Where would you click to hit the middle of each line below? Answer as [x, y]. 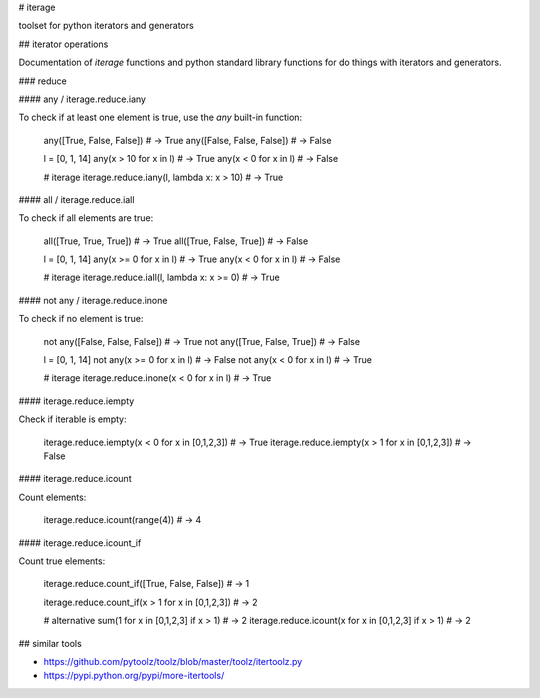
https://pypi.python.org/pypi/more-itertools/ [134, 676]
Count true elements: [62, 561]
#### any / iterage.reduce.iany [82, 99]
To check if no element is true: [81, 319]
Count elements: [52, 497]
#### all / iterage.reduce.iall [76, 199]
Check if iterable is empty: [72, 419]
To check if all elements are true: [86, 218]
